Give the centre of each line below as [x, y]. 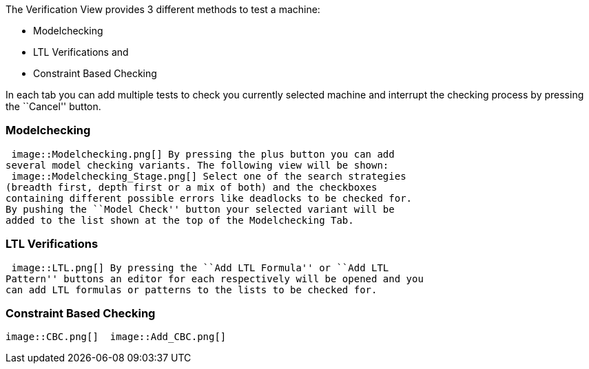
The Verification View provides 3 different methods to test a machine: [163, 9]
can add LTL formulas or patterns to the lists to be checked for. [192, 289]
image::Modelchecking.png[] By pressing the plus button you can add [203, 154]
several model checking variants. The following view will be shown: [197, 165]
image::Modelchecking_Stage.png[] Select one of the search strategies [209, 176]
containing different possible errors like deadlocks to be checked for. [209, 198]
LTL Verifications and [81, 52]
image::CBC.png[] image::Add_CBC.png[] [116, 337]
